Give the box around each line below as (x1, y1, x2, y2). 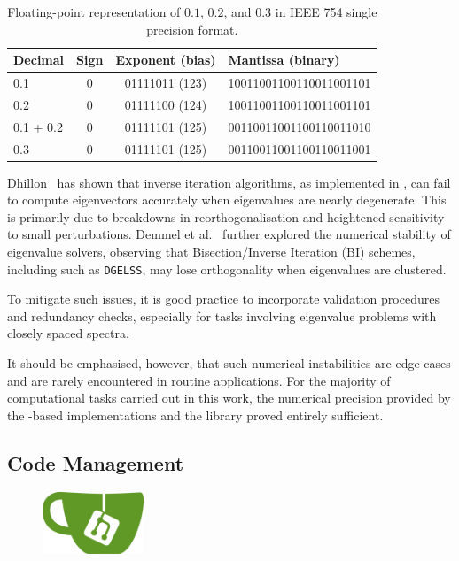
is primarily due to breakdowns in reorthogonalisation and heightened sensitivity (7, 207, 445, 226)
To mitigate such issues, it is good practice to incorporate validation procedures (7, 289, 440, 308)
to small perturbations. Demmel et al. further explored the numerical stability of (7, 225, 451, 243)
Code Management (7, 449, 184, 476)
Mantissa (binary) (228, 50, 340, 69)
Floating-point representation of (7, 3, 181, 20)
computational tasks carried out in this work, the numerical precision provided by (7, 388, 451, 407)
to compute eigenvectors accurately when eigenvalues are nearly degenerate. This (7, 190, 447, 209)
